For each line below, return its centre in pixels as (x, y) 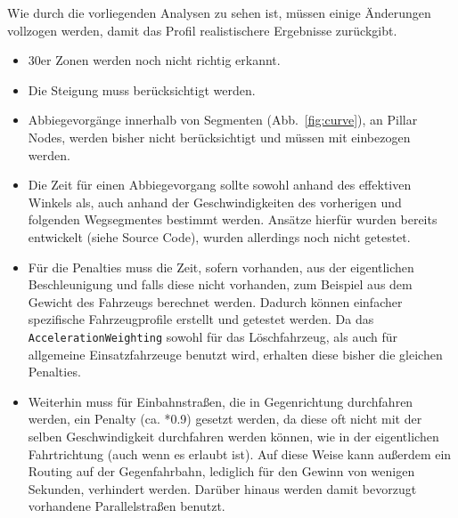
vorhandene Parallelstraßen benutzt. (127, 506)
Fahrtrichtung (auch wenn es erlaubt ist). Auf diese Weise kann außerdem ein (240, 453)
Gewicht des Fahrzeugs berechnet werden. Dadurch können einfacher (215, 301)
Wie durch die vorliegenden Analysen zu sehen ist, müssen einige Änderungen (219, 12)
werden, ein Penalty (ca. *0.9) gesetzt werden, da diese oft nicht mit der (225, 419)
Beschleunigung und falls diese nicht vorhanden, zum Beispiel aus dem (220, 284)
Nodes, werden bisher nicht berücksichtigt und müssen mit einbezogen (219, 137)
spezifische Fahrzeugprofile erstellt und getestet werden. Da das (201, 319)
